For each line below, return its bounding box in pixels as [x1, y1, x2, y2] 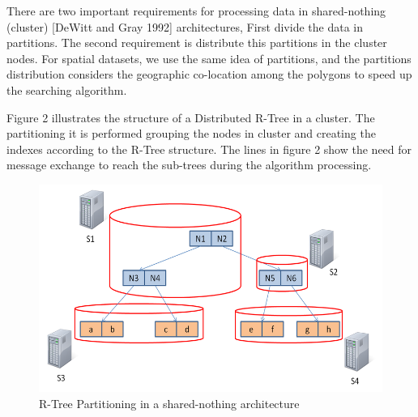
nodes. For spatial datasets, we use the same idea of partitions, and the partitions [6, 49, 412, 66]
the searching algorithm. [6, 81, 127, 98]
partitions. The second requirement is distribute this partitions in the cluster [6, 34, 387, 51]
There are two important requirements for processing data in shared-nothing [6, 2, 386, 19]
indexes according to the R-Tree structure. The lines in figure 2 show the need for [6, 140, 412, 157]
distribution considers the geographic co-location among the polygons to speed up [6, 66, 412, 83]
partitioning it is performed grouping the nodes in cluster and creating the [6, 125, 376, 142]
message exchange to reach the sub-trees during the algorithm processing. [6, 156, 372, 173]
